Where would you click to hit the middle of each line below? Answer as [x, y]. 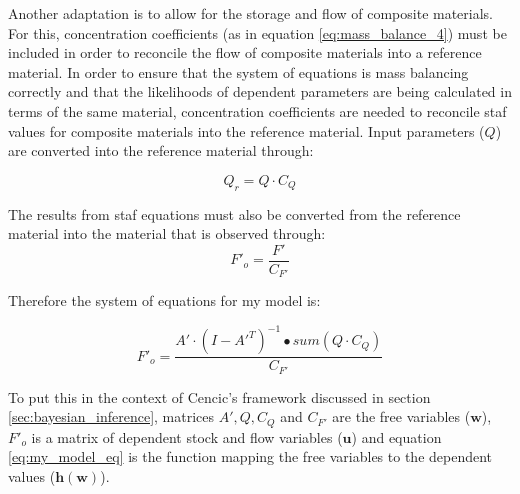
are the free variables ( [401, 416]
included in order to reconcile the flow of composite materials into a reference [245, 52]
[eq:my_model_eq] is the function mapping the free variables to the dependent [250, 456]
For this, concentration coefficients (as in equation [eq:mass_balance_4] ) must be [257, 32]
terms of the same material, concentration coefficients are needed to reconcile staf [257, 110]
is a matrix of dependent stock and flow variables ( [187, 436]
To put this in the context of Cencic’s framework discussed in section [219, 396]
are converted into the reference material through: [161, 150]
